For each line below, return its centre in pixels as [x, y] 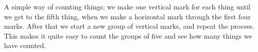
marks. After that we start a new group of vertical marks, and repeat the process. [129, 26]
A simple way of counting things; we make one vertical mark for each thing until [127, 6]
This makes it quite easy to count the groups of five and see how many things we [128, 35]
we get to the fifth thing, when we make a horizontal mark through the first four [127, 16]
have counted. [25, 45]
